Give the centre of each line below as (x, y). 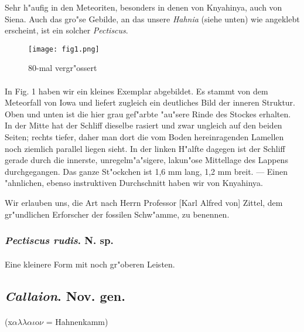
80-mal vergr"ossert (63, 68)
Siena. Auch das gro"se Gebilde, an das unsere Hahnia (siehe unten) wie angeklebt (152, 18)
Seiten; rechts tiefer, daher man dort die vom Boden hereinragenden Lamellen (144, 137)
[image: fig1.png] (64, 49)
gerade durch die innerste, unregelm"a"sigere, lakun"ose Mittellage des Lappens (146, 160)
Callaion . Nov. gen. (65, 295)
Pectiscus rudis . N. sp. (59, 240)
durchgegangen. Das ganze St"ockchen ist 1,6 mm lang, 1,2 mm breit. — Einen (146, 171)
